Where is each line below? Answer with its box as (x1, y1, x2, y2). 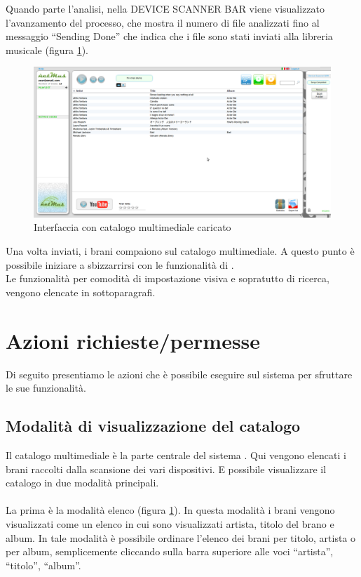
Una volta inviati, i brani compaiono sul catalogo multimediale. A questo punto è (6, 244, 355, 258)
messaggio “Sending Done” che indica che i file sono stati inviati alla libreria (6, 29, 333, 44)
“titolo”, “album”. (6, 557, 81, 572)
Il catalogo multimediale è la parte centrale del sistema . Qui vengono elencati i (6, 447, 346, 462)
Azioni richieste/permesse (6, 326, 261, 354)
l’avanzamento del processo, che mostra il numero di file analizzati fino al (6, 15, 320, 29)
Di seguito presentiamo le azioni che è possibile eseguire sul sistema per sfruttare (6, 366, 353, 381)
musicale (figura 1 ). (6, 42, 88, 57)
